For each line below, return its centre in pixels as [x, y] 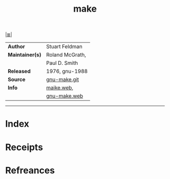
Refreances [30, 170]
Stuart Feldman [64, 47]
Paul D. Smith [62, 63]
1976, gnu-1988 [67, 71]
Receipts [24, 147]
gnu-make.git [63, 80]
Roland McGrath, [66, 55]
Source [17, 80]
